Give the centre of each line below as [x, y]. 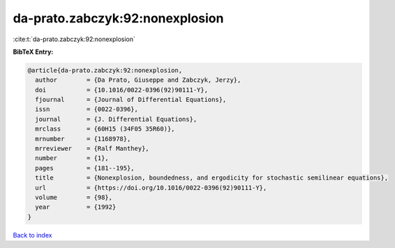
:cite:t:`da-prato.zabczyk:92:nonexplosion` [74, 39]
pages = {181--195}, [85, 168]
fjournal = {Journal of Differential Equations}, [131, 100]
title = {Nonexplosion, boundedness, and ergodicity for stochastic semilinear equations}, [212, 178]
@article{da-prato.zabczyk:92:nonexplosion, [105, 70]
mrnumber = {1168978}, [83, 139]
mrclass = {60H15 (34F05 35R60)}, [105, 129]
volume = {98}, [74, 197]
